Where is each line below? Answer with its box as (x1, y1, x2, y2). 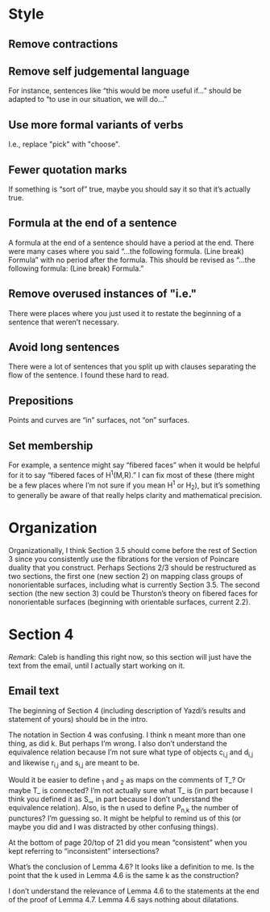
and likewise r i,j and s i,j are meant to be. (8, 758, 140, 769)
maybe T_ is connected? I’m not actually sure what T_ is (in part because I (8, 786, 253, 796)
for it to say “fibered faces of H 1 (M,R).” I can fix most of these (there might (8, 469, 255, 479)
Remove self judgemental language (8, 64, 190, 78)
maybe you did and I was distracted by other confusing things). (8, 822, 219, 832)
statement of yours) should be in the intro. (8, 714, 148, 724)
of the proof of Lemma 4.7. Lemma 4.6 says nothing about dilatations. (8, 895, 239, 905)
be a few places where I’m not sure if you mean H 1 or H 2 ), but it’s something (8, 479, 260, 492)
